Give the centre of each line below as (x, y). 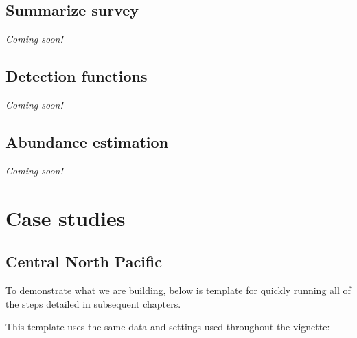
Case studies (66, 217)
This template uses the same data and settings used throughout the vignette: (168, 327)
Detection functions (77, 76)
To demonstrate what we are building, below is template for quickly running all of (178, 290)
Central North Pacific (84, 261)
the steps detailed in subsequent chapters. (93, 303)
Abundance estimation (87, 141)
